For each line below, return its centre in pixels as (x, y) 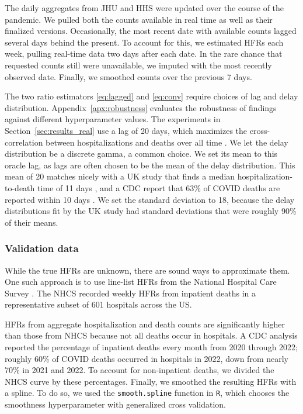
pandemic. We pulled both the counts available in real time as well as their (139, 19)
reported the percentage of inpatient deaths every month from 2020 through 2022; (151, 347)
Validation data (42, 248)
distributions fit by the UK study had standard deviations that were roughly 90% (151, 211)
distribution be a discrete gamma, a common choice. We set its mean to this (141, 153)
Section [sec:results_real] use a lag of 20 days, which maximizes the (126, 130)
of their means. (32, 222)
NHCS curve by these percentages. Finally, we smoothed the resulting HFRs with (151, 381)
